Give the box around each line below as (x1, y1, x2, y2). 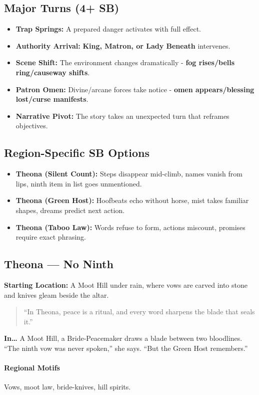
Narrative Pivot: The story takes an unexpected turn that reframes (15, 110, 229, 121)
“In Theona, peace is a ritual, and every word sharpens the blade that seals (23, 306, 255, 317)
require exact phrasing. (15, 232, 86, 242)
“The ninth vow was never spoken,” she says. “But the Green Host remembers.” (4, 342, 248, 353)
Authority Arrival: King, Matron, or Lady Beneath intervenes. (15, 40, 230, 51)
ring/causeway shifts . (15, 67, 90, 77)
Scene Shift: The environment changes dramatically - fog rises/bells (15, 57, 235, 68)
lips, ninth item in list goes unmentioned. (15, 178, 142, 188)
